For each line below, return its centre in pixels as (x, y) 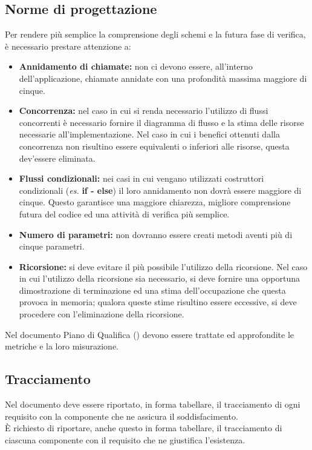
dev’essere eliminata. (57, 158)
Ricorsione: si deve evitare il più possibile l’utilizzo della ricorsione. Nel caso (163, 266)
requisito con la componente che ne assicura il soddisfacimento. (122, 416)
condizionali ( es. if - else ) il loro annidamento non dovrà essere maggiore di (160, 190)
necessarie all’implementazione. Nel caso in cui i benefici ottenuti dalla (149, 134)
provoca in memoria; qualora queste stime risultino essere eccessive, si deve (158, 302)
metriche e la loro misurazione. (62, 346)
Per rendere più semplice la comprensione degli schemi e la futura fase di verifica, (155, 34)
